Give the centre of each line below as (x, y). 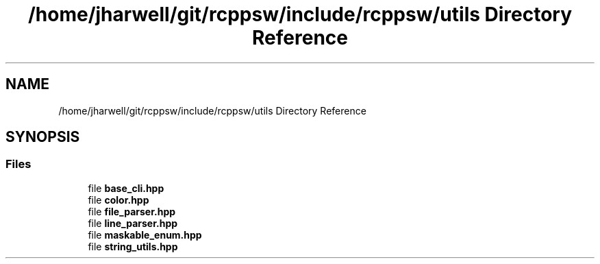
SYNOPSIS (43, 137)
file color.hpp (118, 200)
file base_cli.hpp (126, 188)
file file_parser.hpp (132, 211)
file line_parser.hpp (133, 223)
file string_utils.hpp (133, 246)
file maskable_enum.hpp (145, 235)
